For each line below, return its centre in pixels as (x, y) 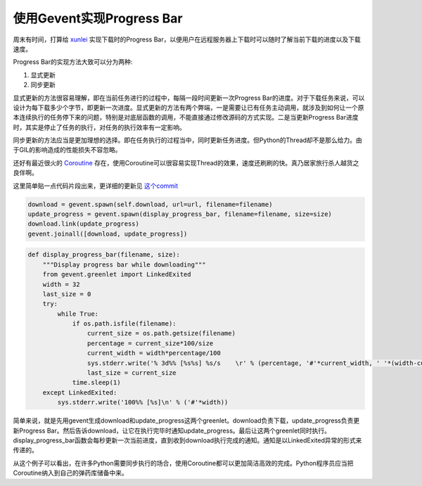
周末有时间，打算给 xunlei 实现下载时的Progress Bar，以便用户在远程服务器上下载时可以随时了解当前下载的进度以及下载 (187, 39)
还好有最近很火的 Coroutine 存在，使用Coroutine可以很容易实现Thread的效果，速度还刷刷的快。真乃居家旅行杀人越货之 (186, 162)
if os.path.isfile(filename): (124, 324)
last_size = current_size (132, 373)
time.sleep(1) (96, 383)
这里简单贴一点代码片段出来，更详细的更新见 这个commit (96, 186)
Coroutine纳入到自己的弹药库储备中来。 (70, 473)
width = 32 (61, 284)
